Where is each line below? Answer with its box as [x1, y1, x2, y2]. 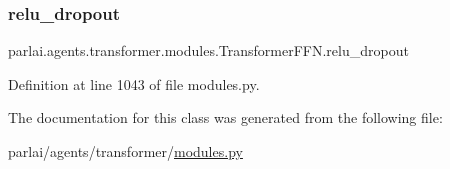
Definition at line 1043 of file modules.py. [8, 73, 260, 94]
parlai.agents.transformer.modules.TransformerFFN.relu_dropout [8, 40, 409, 61]
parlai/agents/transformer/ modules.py [8, 141, 243, 161]
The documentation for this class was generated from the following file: [8, 107, 443, 128]
